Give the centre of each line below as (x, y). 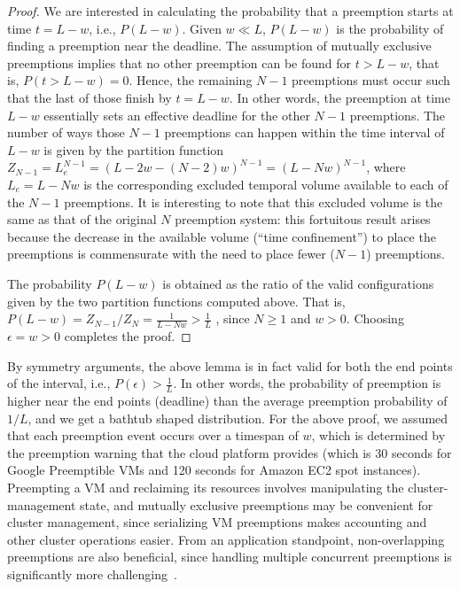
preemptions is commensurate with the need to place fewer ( (171, 254)
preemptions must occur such (371, 80)
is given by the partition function (134, 149)
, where (386, 167)
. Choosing (375, 318)
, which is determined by (378, 435)
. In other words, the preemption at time (339, 97)
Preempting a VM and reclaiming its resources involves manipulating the (206, 487)
